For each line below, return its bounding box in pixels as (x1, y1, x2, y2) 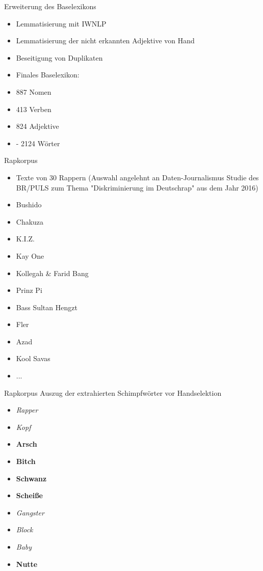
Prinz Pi (16, 285, 42, 295)
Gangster (16, 507, 44, 518)
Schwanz (16, 473, 47, 483)
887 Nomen (16, 86, 51, 97)
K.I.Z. (16, 233, 35, 244)
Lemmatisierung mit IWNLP (16, 18, 107, 29)
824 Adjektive (16, 121, 59, 131)
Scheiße (16, 490, 43, 501)
